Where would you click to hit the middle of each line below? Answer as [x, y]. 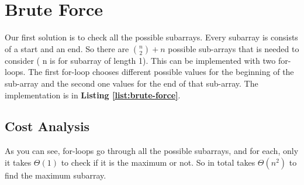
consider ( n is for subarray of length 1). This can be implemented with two [140, 60]
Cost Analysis [47, 126]
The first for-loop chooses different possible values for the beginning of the [161, 72]
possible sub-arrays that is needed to [234, 48]
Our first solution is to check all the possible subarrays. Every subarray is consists [151, 37]
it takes [18, 162]
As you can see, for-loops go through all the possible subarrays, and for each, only [152, 151]
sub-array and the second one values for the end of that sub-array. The [132, 83]
